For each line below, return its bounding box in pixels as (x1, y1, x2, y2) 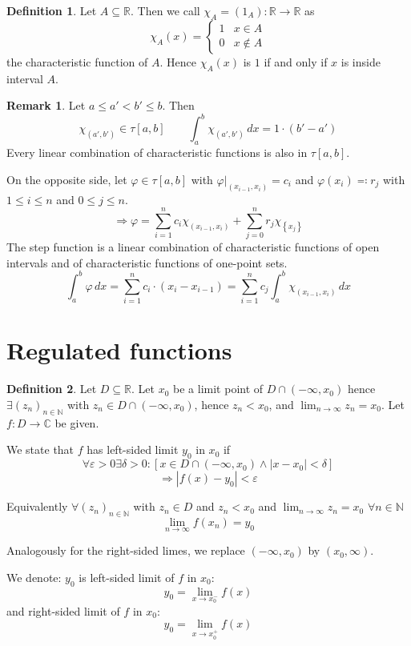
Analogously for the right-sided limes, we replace (6, 542, 245, 559)
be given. (54, 414, 99, 431)
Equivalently (6, 498, 68, 515)
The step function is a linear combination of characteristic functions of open (6, 239, 380, 255)
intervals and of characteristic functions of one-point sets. (6, 254, 288, 271)
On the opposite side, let (6, 171, 127, 187)
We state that (6, 441, 75, 458)
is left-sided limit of (79, 568, 175, 585)
